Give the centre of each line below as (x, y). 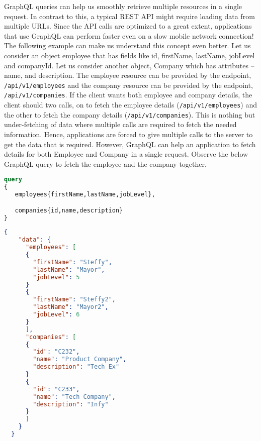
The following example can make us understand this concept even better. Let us (127, 45)
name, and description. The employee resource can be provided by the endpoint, (128, 75)
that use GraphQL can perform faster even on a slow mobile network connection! (129, 35)
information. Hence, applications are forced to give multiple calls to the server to (128, 134)
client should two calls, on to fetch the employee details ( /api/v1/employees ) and (131, 105)
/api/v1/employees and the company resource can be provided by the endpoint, (128, 85)
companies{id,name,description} (69, 210)
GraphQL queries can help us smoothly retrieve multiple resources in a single (123, 6)
